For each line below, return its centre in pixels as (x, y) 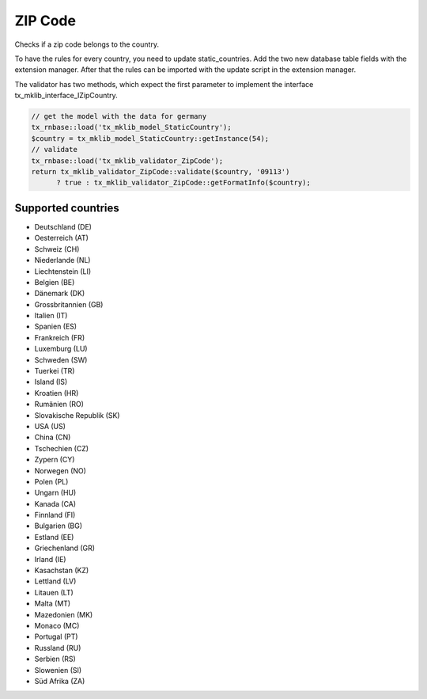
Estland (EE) (54, 537)
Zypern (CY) (55, 460)
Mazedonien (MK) (64, 614)
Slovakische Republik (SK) (77, 415)
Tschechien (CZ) (62, 448)
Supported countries (67, 208)
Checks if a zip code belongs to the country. (87, 44)
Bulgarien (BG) (59, 526)
